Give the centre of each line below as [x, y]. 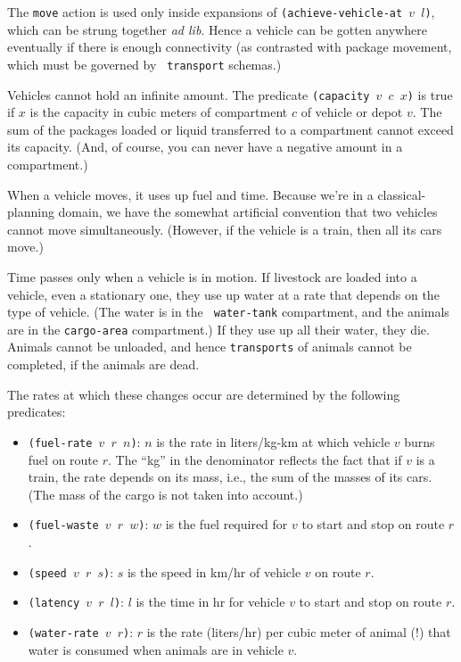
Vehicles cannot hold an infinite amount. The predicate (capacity [189, 94]
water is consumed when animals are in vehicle [156, 649]
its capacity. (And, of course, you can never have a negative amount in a [205, 147]
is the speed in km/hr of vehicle [214, 571]
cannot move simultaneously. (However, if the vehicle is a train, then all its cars [225, 229]
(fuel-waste [63, 526]
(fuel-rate [60, 443]
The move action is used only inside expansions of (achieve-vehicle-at [205, 12]
